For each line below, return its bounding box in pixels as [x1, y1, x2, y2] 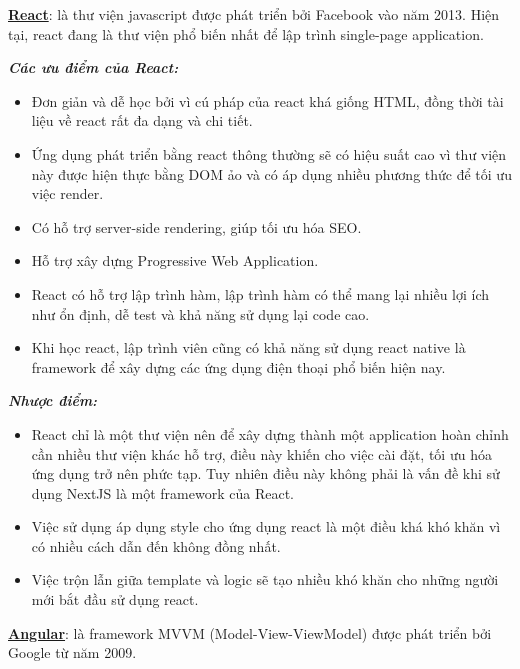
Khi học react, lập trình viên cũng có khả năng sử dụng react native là [31, 337, 466, 358]
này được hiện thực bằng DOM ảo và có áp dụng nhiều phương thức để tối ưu [31, 163, 512, 184]
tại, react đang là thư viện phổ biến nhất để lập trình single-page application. [8, 23, 484, 44]
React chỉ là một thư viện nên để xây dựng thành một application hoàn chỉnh [31, 423, 509, 444]
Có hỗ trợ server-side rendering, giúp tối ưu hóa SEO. [31, 216, 362, 237]
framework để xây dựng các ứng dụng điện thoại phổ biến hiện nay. [31, 356, 446, 377]
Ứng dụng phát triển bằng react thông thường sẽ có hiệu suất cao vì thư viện [31, 143, 507, 164]
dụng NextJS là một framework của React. [31, 482, 294, 503]
